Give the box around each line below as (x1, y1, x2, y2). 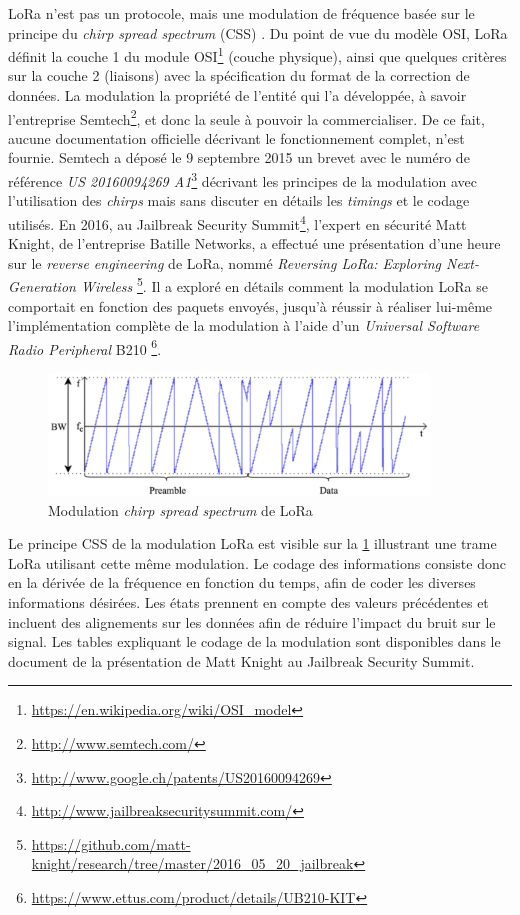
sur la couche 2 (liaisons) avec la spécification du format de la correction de (8, 65, 470, 86)
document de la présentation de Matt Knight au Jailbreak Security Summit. (8, 650, 475, 671)
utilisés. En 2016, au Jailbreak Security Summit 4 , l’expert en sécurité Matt (8, 210, 467, 234)
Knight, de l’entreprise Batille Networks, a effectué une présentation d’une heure (8, 233, 501, 254)
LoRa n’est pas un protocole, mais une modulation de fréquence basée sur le (8, 3, 475, 23)
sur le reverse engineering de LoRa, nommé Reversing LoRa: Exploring (8, 252, 441, 273)
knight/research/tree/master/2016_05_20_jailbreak (31, 853, 354, 874)
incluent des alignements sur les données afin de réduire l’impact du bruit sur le (8, 611, 496, 632)
